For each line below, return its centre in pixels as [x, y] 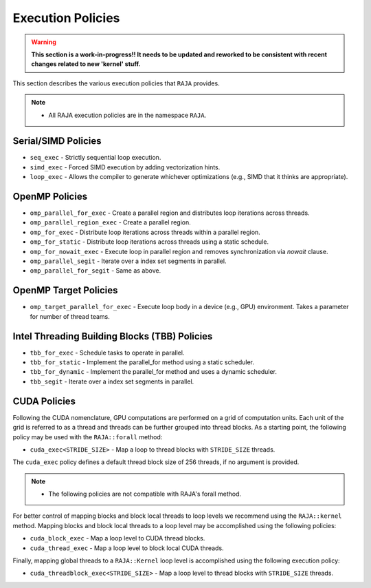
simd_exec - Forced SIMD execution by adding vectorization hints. [125, 167]
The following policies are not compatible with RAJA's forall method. [145, 494]
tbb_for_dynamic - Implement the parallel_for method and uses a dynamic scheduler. [154, 372]
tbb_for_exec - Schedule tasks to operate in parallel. [107, 353]
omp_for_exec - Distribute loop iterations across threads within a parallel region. [145, 232]
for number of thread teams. [70, 316]
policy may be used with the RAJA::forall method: [88, 437]
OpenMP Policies [50, 197]
